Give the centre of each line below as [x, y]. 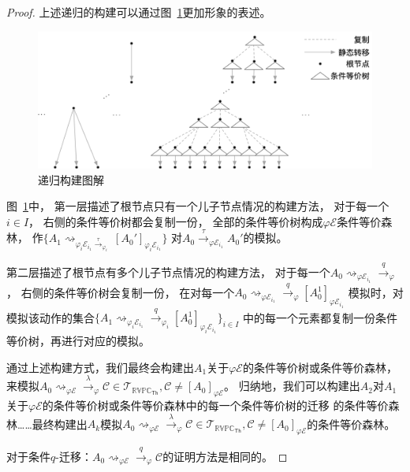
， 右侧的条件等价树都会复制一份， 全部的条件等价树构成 [176, 221]
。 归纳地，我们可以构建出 [292, 386]
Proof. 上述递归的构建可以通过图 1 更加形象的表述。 [139, 12]
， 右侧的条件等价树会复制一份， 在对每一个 [121, 292]
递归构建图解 [71, 179]
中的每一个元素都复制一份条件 [320, 317]
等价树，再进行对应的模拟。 [78, 341]
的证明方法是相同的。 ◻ [225, 456]
